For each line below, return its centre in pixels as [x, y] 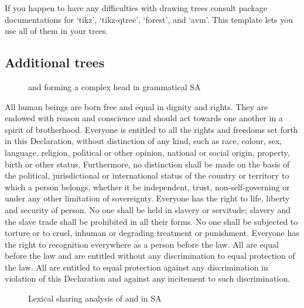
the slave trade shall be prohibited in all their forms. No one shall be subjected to [151, 221]
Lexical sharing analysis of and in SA [95, 298]
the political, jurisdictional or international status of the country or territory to [147, 175]
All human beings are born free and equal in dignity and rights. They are [136, 106]
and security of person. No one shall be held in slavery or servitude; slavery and [148, 209]
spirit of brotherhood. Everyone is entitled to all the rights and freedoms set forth [151, 129]
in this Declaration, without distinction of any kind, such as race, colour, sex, [144, 141]
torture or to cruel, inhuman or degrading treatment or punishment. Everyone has [152, 233]
